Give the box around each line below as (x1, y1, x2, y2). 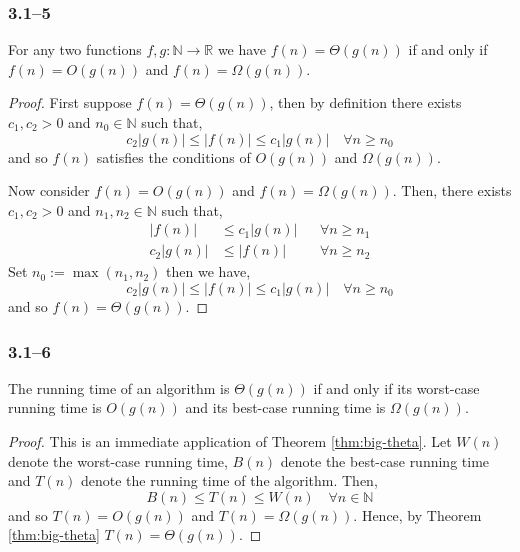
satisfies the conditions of (96, 146, 251, 167)
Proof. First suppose (8, 92, 132, 113)
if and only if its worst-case (313, 377, 480, 398)
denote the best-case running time (280, 450, 490, 471)
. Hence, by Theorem (353, 504, 482, 525)
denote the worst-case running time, (8, 450, 228, 471)
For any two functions (8, 39, 142, 60)
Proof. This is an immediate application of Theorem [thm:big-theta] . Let (8, 431, 452, 452)
